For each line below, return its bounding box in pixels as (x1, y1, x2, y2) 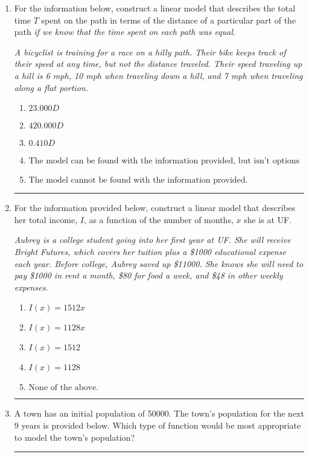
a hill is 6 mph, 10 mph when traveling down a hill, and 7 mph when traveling (14, 69, 303, 81)
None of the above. (28, 383, 99, 392)
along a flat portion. (14, 81, 88, 93)
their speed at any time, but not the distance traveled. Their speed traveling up (14, 57, 302, 70)
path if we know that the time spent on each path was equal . (14, 25, 235, 38)
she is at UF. (244, 213, 292, 225)
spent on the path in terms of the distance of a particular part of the (41, 13, 296, 26)
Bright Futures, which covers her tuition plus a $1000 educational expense (14, 245, 286, 257)
